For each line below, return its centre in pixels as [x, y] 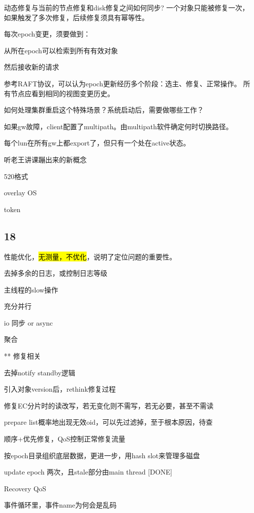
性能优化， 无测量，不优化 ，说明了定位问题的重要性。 [90, 256]
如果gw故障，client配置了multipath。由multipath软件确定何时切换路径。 [118, 126]
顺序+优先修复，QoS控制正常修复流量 [65, 439]
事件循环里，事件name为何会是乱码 [60, 505]
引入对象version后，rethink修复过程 [60, 389]
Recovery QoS [25, 488]
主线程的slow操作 [31, 289]
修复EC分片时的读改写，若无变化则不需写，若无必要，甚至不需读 [109, 405]
